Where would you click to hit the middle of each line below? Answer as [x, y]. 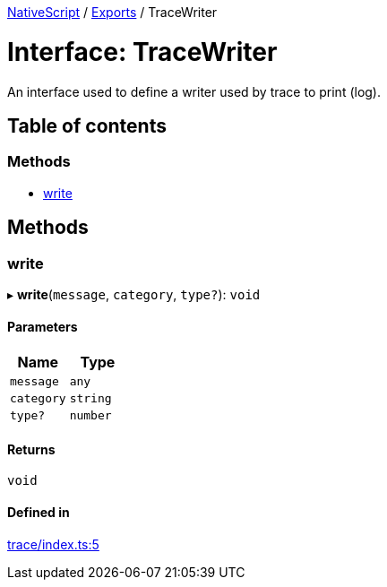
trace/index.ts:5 [53, 544]
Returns [31, 449]
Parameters [43, 326]
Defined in [39, 512]
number [90, 416]
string [90, 399]
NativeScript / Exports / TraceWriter [112, 12]
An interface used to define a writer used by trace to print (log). [194, 91]
